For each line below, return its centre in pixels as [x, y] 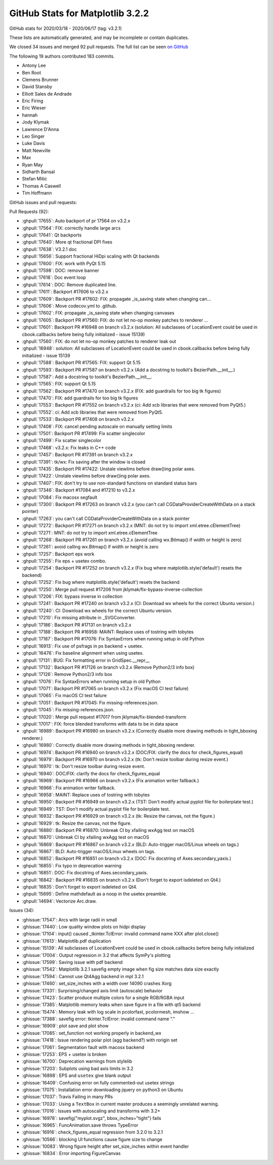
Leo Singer [33, 136]
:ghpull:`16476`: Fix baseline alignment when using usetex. [83, 653]
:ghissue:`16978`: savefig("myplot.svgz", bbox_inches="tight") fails [92, 1118]
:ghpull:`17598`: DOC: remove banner [61, 270]
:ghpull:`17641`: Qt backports [52, 235]
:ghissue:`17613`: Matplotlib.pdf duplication [66, 941]
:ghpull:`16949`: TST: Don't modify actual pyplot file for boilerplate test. [96, 809]
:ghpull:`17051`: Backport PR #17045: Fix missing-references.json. [90, 702]
